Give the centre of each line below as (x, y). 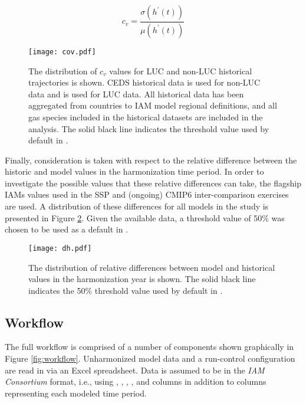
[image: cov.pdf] (62, 52)
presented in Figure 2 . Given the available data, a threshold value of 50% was (145, 217)
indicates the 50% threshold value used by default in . (126, 290)
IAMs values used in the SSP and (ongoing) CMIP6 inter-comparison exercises (147, 194)
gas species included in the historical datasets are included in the (146, 117)
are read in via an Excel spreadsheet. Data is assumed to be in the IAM (135, 370)
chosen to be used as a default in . (67, 229)
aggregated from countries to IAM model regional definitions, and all (153, 105)
